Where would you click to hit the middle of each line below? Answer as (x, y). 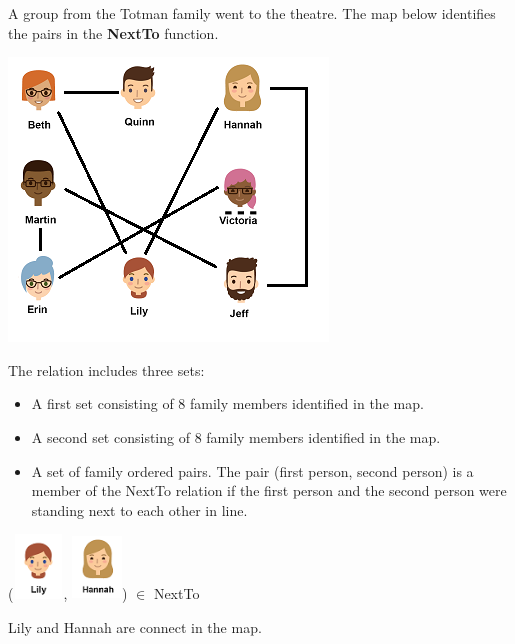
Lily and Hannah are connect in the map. (135, 626)
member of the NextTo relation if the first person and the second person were (269, 490)
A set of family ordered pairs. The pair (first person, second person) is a (252, 470)
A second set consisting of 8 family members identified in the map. (236, 436)
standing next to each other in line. (139, 509)
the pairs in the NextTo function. (113, 32)
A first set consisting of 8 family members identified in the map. (227, 403)
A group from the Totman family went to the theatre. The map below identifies (252, 13)
